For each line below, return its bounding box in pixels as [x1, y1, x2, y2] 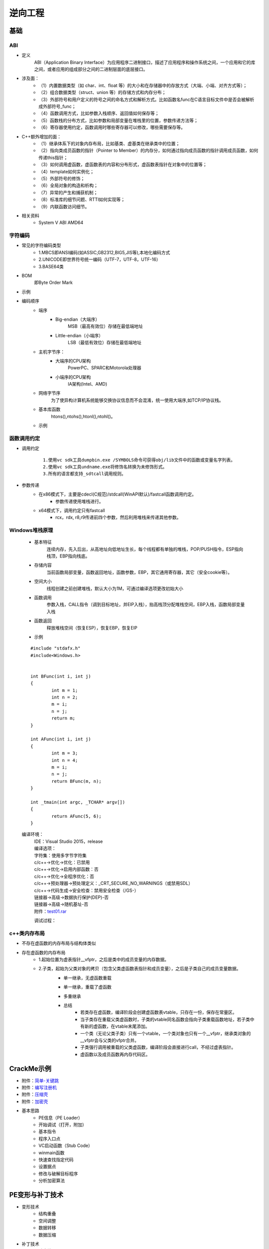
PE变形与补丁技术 [9, 1191, 64, 1199]
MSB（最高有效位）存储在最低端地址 [68, 323, 143, 329]
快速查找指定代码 [38, 1157, 74, 1163]
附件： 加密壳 [21, 1098, 48, 1104]
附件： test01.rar [34, 908, 67, 914]
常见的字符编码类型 [21, 242, 61, 248]
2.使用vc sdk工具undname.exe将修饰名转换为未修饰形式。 [43, 464, 167, 470]
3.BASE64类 [38, 263, 64, 269]
